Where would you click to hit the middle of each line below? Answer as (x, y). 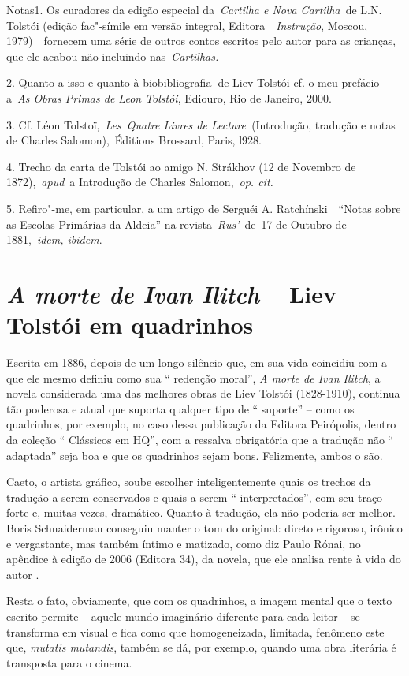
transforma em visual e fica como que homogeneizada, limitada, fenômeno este (195, 631)
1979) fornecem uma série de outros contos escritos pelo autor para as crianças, (201, 41)
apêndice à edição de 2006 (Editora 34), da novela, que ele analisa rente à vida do (204, 559)
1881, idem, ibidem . (54, 239)
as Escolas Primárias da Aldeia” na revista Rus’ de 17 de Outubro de (177, 224)
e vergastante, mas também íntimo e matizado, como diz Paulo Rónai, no (184, 543)
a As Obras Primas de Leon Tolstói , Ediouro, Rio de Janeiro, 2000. (169, 97)
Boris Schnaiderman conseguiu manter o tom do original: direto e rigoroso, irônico (204, 527)
